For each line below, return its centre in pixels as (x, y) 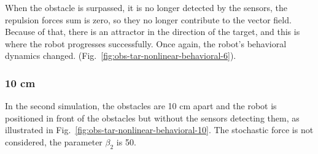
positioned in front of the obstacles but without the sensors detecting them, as (152, 117)
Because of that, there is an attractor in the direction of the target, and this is (153, 32)
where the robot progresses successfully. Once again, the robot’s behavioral (146, 43)
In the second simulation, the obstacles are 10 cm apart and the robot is (141, 106)
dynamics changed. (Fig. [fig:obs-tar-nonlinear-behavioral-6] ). (121, 56)
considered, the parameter (54, 141)
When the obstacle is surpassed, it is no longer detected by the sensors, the (146, 7)
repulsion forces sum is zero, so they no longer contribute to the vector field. (148, 19)
